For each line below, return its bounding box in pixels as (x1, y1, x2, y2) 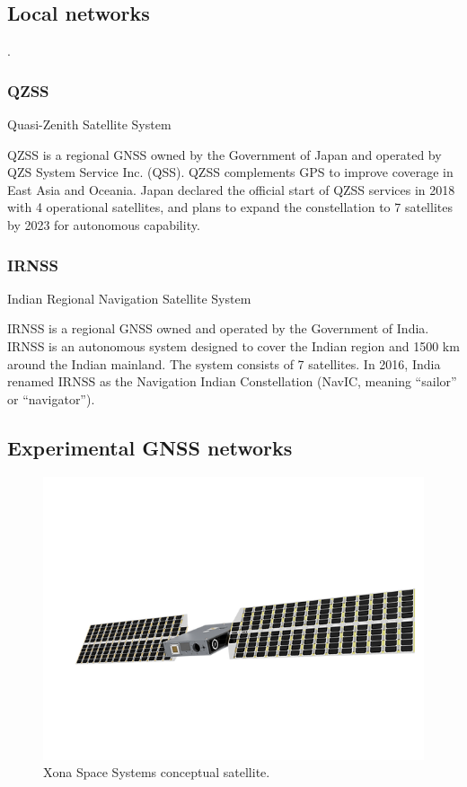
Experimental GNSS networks (7, 433, 293, 461)
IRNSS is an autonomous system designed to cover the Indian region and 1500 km (7, 336, 460, 355)
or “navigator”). (7, 389, 95, 408)
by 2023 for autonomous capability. (7, 215, 200, 234)
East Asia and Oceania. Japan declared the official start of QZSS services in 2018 (7, 180, 455, 199)
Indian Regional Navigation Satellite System (7, 288, 251, 307)
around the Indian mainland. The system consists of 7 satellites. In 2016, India (7, 354, 441, 373)
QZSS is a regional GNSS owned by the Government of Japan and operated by (7, 145, 442, 164)
